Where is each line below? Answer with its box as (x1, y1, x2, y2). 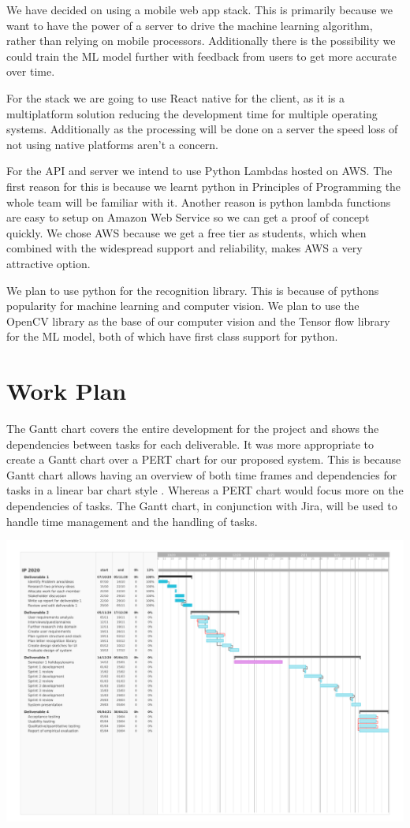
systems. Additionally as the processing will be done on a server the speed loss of (6, 121, 398, 137)
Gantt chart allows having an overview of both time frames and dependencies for (6, 466, 397, 483)
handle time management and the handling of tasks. (6, 513, 258, 529)
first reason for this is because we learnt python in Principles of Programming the (6, 177, 401, 194)
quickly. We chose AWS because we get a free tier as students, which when (6, 224, 367, 241)
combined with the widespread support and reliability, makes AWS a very (6, 240, 363, 256)
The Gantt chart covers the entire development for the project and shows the (6, 420, 379, 436)
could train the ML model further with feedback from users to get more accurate (6, 47, 397, 64)
